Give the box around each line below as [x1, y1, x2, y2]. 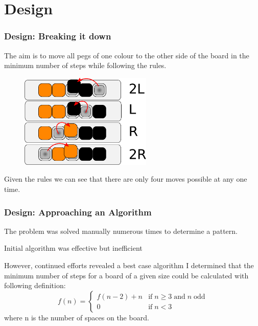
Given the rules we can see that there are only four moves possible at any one [4, 173, 247, 184]
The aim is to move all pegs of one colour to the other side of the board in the [4, 50, 249, 60]
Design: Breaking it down [4, 30, 111, 42]
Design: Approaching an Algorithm [4, 205, 152, 218]
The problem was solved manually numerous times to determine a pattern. [4, 225, 238, 236]
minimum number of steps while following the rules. [4, 60, 167, 71]
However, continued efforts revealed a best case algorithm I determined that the [4, 260, 254, 271]
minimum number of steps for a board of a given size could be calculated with [4, 270, 249, 280]
